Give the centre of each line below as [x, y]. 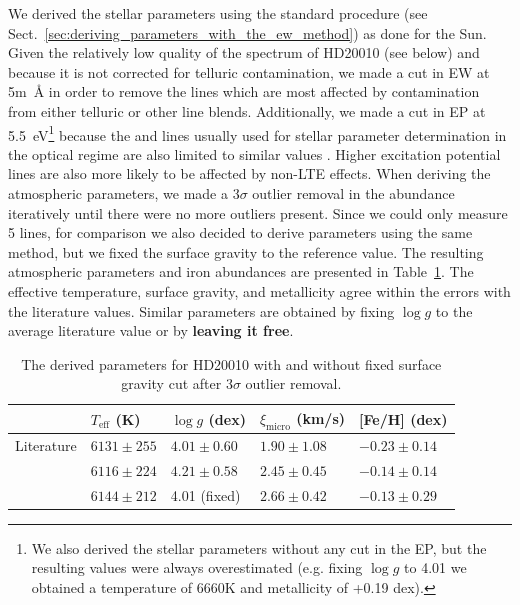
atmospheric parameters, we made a [118, 193]
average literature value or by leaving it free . [151, 330]
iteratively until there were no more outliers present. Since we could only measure [258, 212]
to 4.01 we [435, 567]
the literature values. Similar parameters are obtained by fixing [201, 310]
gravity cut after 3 [177, 383]
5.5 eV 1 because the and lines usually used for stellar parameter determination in [257, 133]
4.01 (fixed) [205, 494]
